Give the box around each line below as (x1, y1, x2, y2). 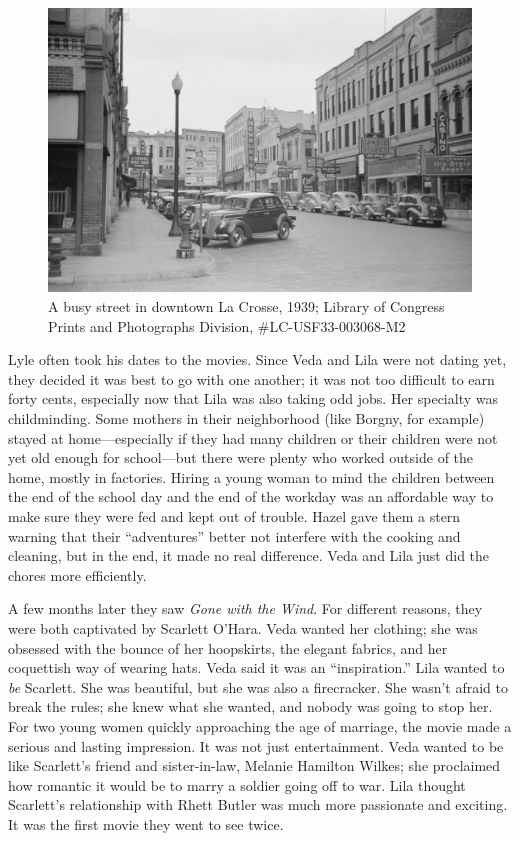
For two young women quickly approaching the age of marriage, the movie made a (8, 715, 512, 736)
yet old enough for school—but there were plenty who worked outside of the (8, 447, 474, 468)
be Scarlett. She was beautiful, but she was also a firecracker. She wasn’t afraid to (8, 676, 509, 697)
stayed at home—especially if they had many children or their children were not (8, 427, 498, 448)
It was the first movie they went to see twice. (8, 813, 284, 834)
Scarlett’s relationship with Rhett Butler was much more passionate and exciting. (8, 794, 508, 815)
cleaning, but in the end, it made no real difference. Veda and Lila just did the (8, 545, 490, 566)
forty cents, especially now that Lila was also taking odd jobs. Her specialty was (8, 388, 498, 409)
